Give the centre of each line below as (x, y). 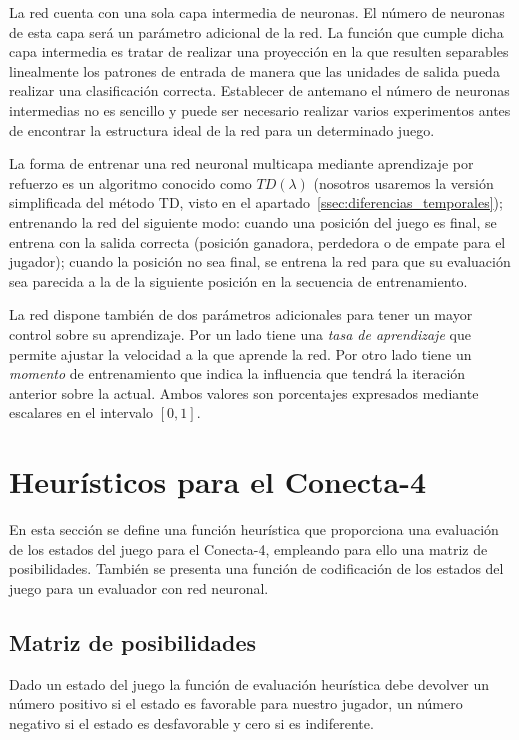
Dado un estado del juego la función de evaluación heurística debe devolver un (249, 683)
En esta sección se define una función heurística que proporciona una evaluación (254, 529)
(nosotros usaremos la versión (403, 182)
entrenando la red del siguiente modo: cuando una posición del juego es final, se (253, 221)
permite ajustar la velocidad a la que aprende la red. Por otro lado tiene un (240, 353)
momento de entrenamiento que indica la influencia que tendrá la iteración (237, 373)
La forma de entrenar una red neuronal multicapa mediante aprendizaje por (241, 163)
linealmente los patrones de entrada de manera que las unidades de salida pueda (254, 70)
